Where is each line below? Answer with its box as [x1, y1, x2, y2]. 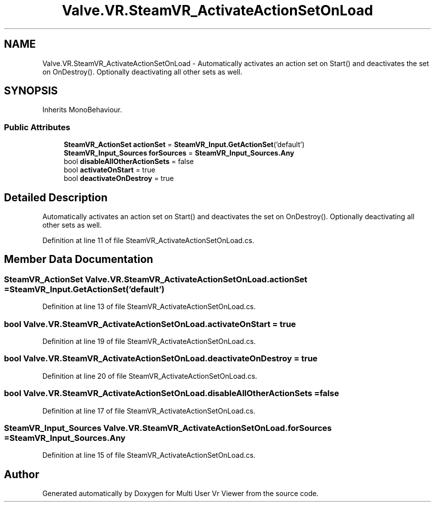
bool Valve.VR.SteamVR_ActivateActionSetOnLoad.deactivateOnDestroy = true [4, 353, 318, 364]
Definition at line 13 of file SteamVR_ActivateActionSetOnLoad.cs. [42, 302, 256, 311]
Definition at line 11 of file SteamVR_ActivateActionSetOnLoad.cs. [42, 236, 254, 245]
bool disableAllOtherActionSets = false [64, 157, 194, 166]
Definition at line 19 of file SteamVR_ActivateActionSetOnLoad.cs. [42, 337, 256, 345]
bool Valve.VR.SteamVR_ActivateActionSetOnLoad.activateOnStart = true [4, 319, 296, 329]
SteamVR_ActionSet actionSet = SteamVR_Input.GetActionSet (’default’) [64, 140, 305, 149]
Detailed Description [4, 191, 108, 204]
